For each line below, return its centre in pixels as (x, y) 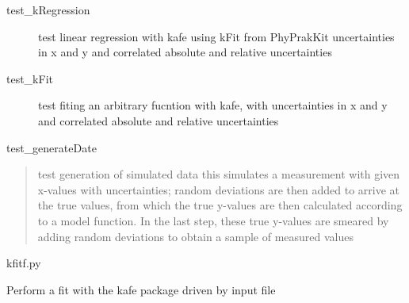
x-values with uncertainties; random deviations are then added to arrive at (219, 189)
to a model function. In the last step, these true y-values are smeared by (213, 220)
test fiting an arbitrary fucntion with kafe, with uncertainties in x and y (213, 105)
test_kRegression (48, 10)
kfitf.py (24, 263)
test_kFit (30, 78)
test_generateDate (52, 147)
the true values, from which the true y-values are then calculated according (220, 205)
